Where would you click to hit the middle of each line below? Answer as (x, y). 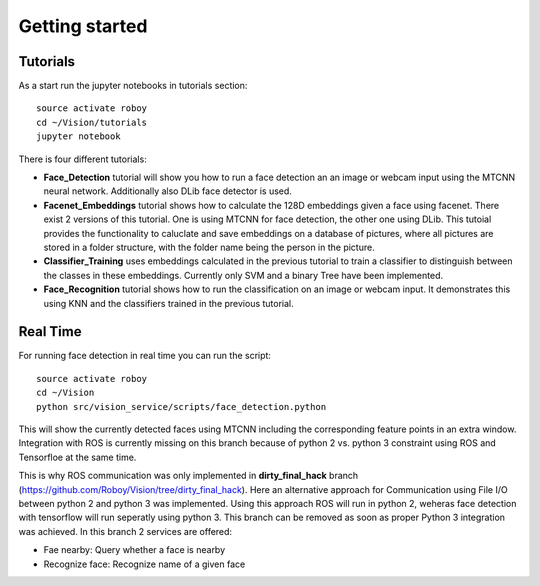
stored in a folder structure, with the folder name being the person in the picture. (209, 247)
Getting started (83, 26)
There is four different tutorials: (82, 159)
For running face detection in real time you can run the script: (145, 356)
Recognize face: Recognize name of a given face (144, 564)
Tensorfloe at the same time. (77, 457)
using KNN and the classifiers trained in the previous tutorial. (168, 303)
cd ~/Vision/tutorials (92, 122)
